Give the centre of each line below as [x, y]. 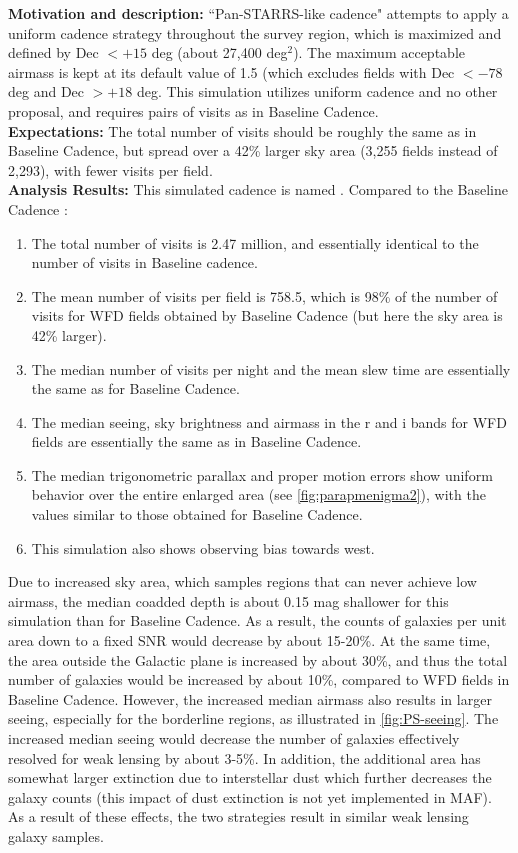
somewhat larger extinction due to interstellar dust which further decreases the [250, 777]
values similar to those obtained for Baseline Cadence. [197, 514]
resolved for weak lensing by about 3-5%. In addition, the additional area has [244, 757]
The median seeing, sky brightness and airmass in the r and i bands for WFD [269, 421]
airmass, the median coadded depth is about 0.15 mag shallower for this [228, 600]
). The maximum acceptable [379, 52]
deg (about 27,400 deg [219, 52]
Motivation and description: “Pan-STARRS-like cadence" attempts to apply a [258, 13]
